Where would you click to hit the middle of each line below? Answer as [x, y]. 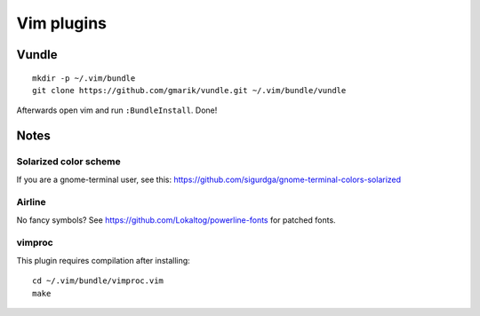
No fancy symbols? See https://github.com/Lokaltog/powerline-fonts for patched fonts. [176, 220]
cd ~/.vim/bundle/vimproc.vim [98, 281]
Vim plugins [61, 23]
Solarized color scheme [68, 162]
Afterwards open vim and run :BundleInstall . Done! [117, 110]
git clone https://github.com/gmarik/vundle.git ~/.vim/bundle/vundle [189, 90]
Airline [31, 202]
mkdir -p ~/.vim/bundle [84, 78]
